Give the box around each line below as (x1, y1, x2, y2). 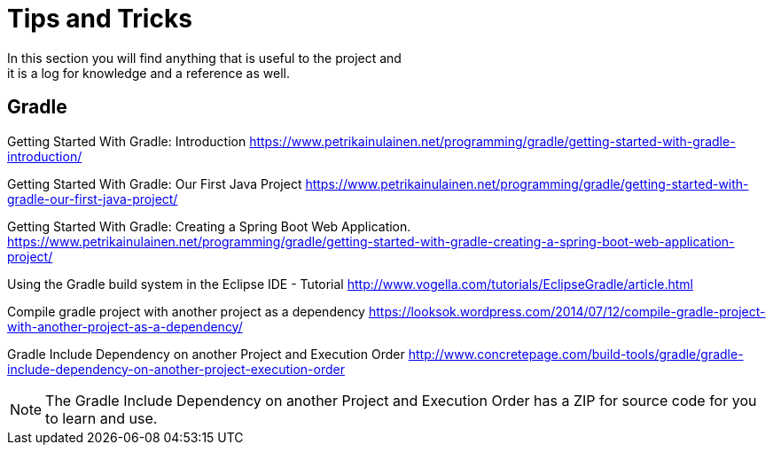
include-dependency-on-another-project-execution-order (7, 361, 345, 377)
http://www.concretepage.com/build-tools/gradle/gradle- (408, 346, 744, 362)
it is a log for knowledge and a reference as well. (7, 65, 290, 81)
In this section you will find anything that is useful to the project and (7, 50, 402, 66)
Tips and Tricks (7, 4, 192, 34)
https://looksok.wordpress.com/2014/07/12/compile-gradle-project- (368, 303, 766, 319)
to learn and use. (45, 409, 158, 427)
